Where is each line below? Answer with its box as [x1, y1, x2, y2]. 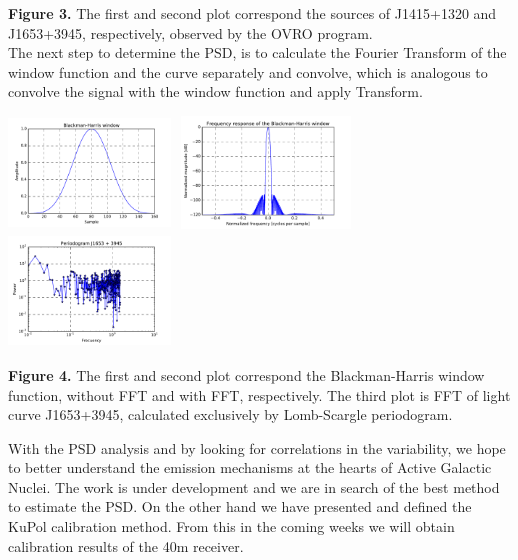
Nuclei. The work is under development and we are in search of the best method [8, 476, 500, 497]
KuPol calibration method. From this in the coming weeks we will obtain [8, 516, 455, 537]
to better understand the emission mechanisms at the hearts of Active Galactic [8, 457, 492, 478]
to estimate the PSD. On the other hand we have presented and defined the [8, 496, 472, 517]
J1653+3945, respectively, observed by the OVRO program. [8, 22, 373, 43]
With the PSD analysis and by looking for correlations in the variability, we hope [8, 437, 506, 458]
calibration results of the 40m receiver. [8, 535, 244, 556]
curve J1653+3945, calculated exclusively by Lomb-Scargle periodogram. [8, 404, 453, 425]
